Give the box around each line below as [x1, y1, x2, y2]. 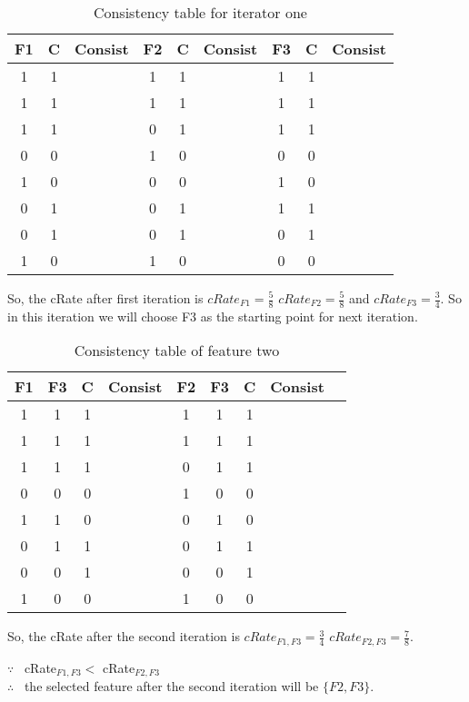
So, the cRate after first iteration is [7, 289, 204, 307]
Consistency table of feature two [74, 340, 280, 361]
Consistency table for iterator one [93, 2, 307, 23]
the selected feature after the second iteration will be [24, 677, 319, 696]
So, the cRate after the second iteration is [7, 627, 240, 646]
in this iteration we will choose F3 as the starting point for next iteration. [7, 306, 418, 325]
